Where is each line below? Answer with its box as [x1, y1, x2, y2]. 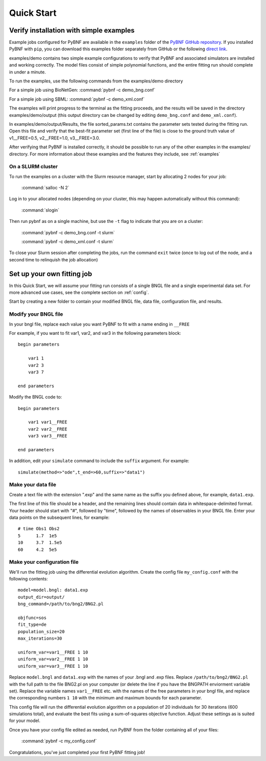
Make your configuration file [9, 559, 79, 566]
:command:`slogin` [21, 207, 60, 213]
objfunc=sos [18, 615, 47, 621]
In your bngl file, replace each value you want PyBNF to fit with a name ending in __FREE [9, 321, 190, 327]
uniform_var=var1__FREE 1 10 [18, 649, 88, 655]
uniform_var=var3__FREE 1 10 [18, 663, 88, 669]
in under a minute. [9, 69, 46, 75]
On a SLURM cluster [9, 163, 58, 170]
